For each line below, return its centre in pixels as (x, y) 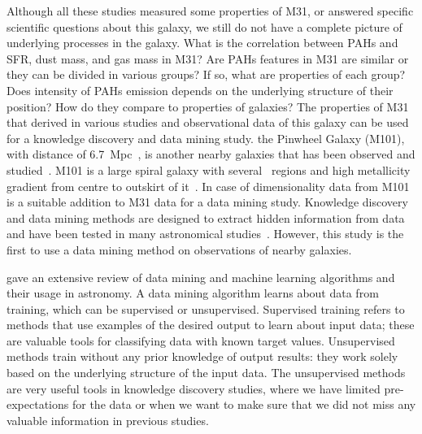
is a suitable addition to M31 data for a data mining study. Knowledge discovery (207, 202)
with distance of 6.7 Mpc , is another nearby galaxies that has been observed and (211, 154)
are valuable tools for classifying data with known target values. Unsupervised (201, 340)
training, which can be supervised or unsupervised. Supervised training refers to (206, 308)
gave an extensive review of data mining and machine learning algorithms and (201, 277)
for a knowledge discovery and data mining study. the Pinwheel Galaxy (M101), (206, 138)
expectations (38, 404)
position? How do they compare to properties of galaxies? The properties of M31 (208, 106)
